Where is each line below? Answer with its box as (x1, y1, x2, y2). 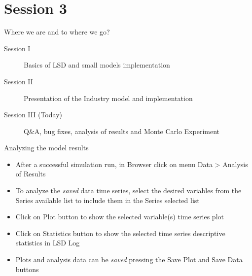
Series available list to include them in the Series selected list (15, 195, 200, 205)
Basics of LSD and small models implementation (24, 60, 170, 70)
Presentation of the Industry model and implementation (24, 93, 193, 103)
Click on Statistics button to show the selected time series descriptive (15, 228, 225, 238)
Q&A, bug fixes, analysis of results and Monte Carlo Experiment (24, 126, 219, 136)
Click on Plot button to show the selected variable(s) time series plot (15, 211, 224, 222)
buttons (15, 264, 39, 274)
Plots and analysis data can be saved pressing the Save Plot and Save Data (15, 254, 243, 265)
